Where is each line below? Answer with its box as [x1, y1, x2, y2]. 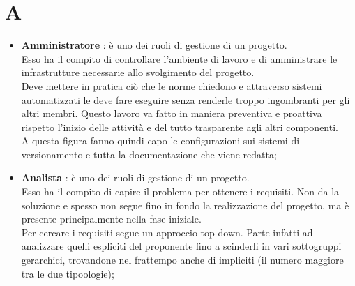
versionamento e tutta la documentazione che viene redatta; [21, 146, 277, 161]
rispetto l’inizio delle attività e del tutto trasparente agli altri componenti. [21, 119, 338, 134]
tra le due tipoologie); [21, 266, 114, 280]
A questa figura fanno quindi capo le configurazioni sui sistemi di [21, 133, 300, 148]
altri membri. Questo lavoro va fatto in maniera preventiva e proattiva [21, 106, 322, 121]
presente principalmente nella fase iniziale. [21, 211, 202, 226]
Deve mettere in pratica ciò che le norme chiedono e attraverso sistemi [21, 78, 322, 93]
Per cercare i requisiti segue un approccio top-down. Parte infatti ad [21, 225, 313, 239]
